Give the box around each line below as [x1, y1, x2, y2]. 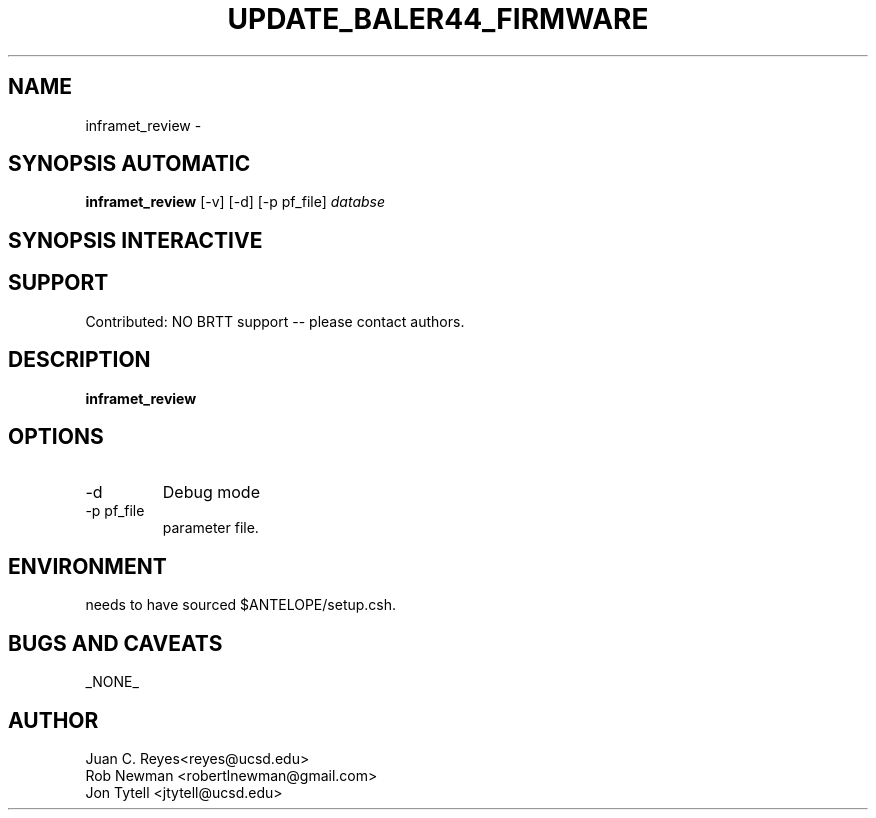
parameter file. [162, 519, 259, 537]
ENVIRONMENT [8, 553, 167, 579]
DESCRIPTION [8, 347, 151, 373]
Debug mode [162, 482, 260, 503]
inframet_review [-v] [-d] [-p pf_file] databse [85, 193, 386, 211]
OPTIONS [8, 423, 104, 449]
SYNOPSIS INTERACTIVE [8, 227, 263, 253]
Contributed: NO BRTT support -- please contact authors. [85, 312, 465, 330]
